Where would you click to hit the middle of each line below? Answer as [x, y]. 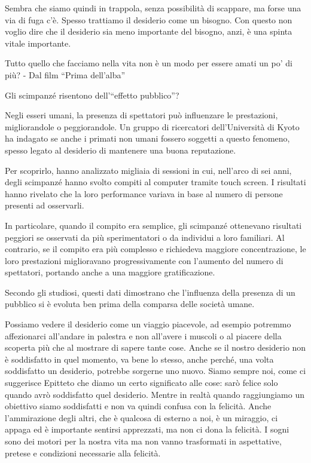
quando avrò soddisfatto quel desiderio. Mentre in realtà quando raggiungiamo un [155, 394]
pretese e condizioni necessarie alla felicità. [83, 453]
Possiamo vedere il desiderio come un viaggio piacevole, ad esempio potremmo [148, 324]
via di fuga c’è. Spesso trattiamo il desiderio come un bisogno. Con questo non [149, 19]
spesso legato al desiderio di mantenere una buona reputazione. [121, 150]
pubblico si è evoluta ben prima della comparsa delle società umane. [130, 304]
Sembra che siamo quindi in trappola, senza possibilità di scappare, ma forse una [153, 8]
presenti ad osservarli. [45, 205]
